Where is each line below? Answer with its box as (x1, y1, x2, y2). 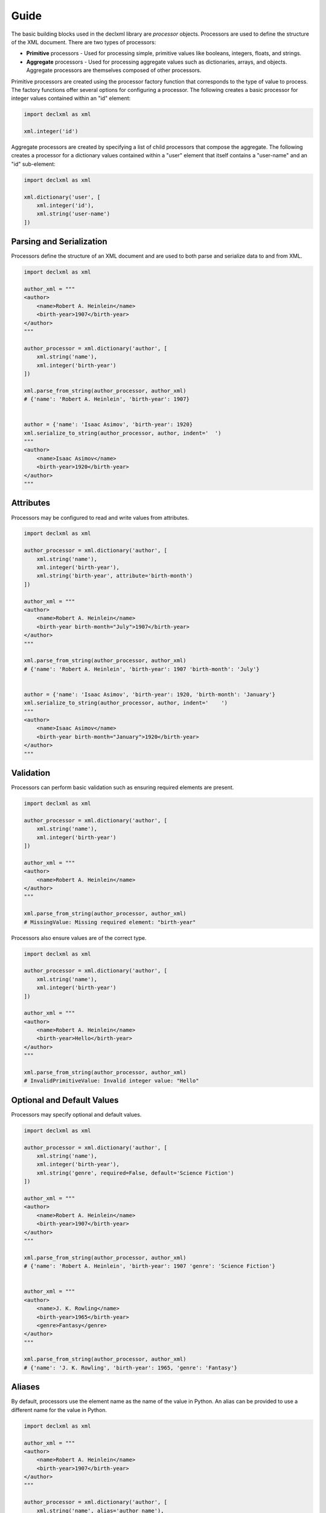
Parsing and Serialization (11, 237, 108, 247)
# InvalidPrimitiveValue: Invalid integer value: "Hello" (24, 1077, 199, 1085)
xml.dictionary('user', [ (24, 194, 101, 200)
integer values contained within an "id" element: (11, 94, 131, 102)
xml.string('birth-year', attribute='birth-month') (36, 573, 193, 579)
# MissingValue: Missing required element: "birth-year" (24, 919, 196, 925)
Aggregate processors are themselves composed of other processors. (26, 67, 202, 74)
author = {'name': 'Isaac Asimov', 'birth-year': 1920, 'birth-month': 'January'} (24, 691, 276, 698)
